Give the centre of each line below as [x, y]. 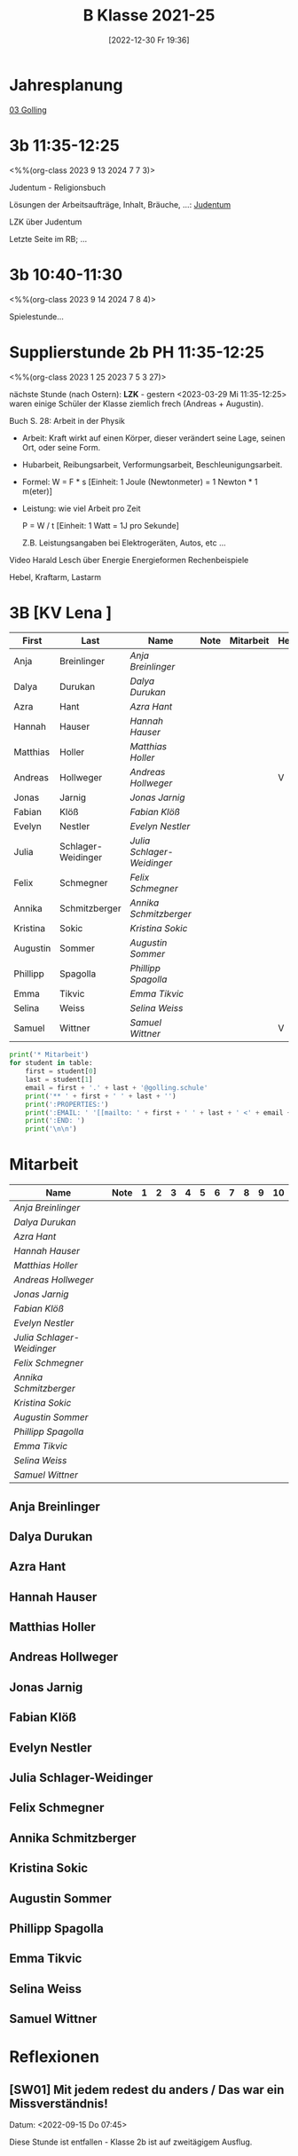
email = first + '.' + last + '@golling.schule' [117, 1087]
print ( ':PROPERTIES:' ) [67, 1104]
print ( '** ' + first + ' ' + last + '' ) [101, 1096]
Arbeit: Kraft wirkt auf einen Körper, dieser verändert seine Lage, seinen [153, 438]
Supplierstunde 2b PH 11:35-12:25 [137, 352]
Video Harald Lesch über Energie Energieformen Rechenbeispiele [129, 560]
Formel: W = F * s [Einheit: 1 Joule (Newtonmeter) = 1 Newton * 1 [140, 482]
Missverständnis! [59, 2103]
